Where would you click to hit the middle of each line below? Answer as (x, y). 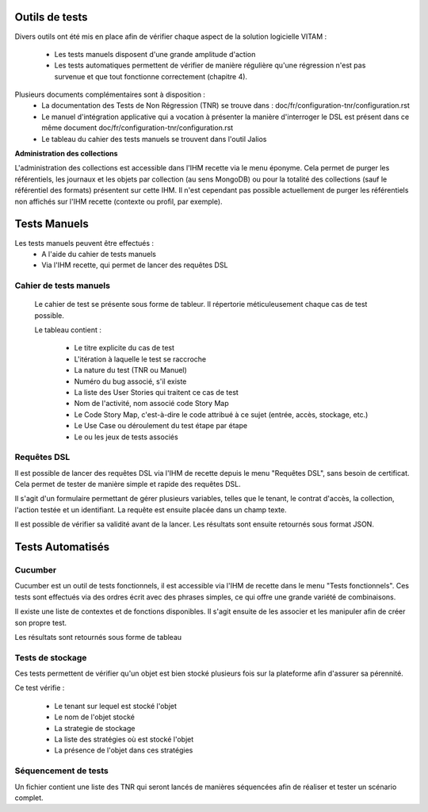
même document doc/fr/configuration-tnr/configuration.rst (138, 128)
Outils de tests (51, 17)
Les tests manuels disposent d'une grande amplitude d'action (155, 54)
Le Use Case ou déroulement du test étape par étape (161, 426)
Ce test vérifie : (40, 688)
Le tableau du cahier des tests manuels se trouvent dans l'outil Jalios (154, 139)
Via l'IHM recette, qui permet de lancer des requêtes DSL (135, 265)
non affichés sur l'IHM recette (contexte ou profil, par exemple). (118, 201)
